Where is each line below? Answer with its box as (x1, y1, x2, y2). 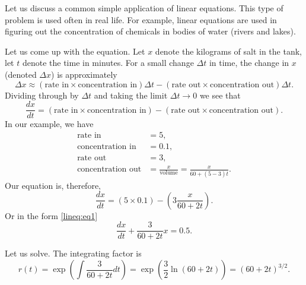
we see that (199, 88, 241, 101)
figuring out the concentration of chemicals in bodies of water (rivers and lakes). (5, 25, 296, 37)
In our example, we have (5, 118, 94, 130)
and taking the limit (94, 88, 168, 101)
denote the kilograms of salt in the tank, (155, 45, 302, 57)
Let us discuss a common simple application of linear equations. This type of (5, 2, 283, 14)
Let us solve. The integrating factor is (5, 247, 142, 259)
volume (160, 170, 178, 176)
